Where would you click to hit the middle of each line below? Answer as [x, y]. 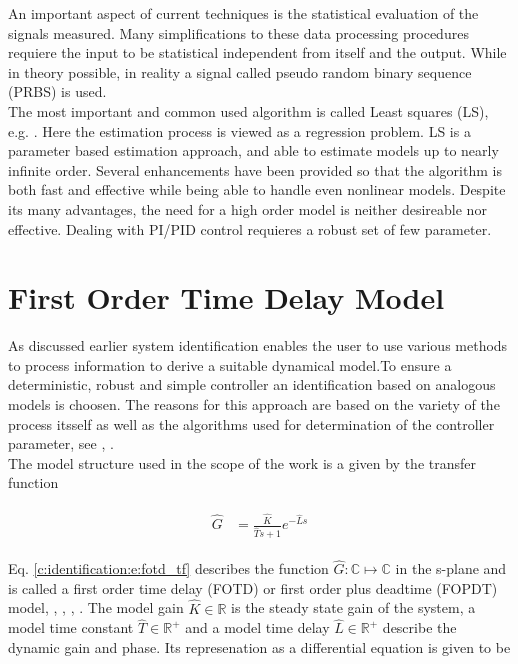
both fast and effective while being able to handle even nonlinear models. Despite [257, 189]
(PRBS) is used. [57, 91]
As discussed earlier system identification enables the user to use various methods [258, 345]
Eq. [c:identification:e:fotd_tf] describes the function [168, 568]
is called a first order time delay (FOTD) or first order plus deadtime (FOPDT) [253, 587]
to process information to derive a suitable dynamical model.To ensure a [230, 364]
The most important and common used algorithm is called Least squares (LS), [248, 110]
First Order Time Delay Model [226, 297]
